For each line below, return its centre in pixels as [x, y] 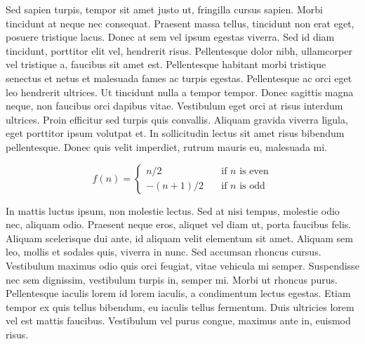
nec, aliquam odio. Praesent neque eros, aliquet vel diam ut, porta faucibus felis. [179, 224]
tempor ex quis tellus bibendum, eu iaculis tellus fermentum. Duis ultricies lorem [180, 306]
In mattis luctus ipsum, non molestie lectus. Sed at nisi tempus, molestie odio [173, 210]
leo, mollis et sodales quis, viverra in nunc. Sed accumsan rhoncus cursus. [164, 252]
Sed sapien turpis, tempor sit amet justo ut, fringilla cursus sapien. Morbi [164, 9]
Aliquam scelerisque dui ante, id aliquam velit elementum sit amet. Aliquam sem [179, 238]
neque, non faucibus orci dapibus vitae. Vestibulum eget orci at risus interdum [174, 106]
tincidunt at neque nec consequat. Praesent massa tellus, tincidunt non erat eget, [180, 23]
